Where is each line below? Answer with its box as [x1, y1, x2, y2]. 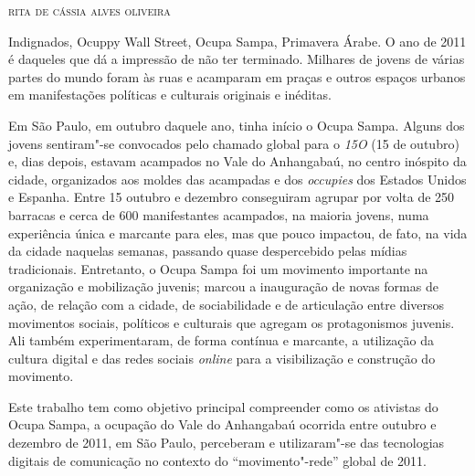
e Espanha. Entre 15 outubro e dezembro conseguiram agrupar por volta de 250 [8, 187, 455, 206]
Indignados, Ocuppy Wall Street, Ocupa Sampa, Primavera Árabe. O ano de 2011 [8, 31, 467, 50]
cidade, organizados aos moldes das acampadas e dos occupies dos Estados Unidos [8, 169, 467, 188]
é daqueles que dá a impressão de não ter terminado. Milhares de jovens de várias [8, 49, 465, 69]
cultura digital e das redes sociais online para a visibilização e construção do [8, 348, 436, 367]
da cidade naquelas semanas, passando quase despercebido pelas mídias [8, 241, 407, 260]
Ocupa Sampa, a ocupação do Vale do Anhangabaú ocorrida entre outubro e [8, 415, 437, 434]
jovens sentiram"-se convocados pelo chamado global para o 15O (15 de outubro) [8, 133, 459, 153]
